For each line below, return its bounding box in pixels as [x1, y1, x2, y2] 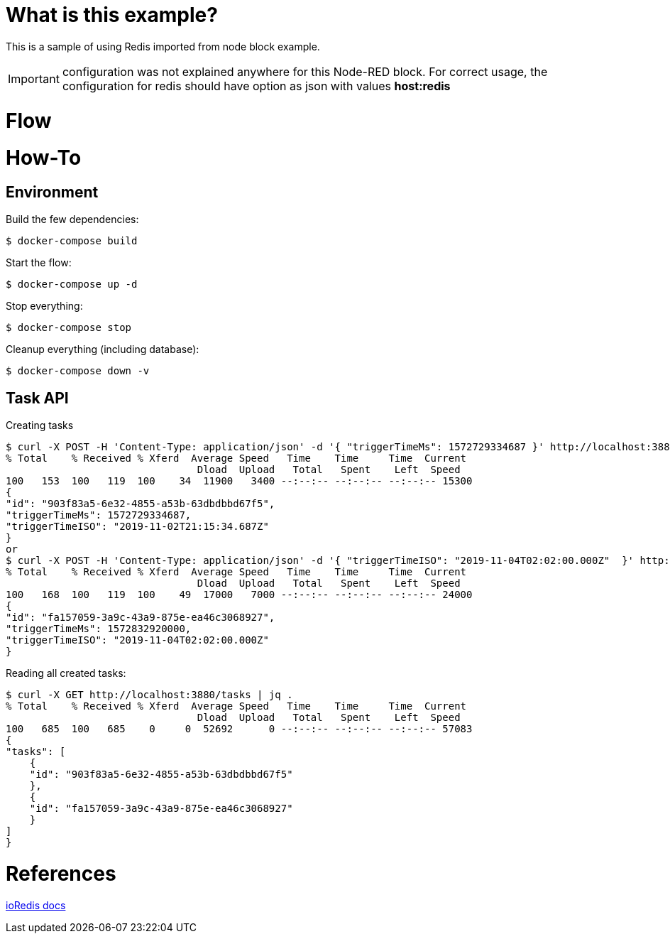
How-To [6, 146, 82, 170]
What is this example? [6, 3, 218, 27]
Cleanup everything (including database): [6, 343, 199, 356]
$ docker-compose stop [6, 322, 132, 334]
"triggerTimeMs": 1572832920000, [6, 623, 192, 635]
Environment [6, 183, 99, 201]
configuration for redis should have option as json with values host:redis [62, 78, 451, 93]
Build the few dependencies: [6, 213, 139, 226]
